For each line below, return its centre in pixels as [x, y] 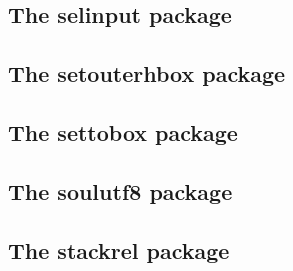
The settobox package [123, 131]
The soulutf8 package [120, 190]
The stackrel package [119, 249]
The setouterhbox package [147, 73]
